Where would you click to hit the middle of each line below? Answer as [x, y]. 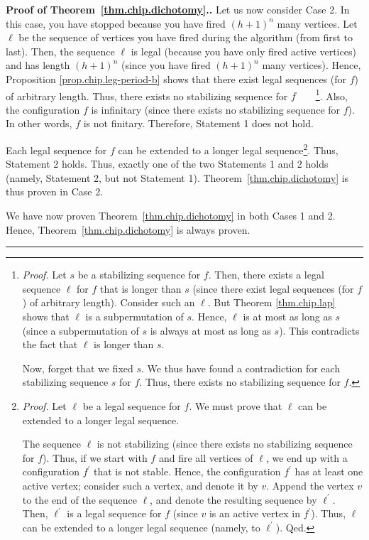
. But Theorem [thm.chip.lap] [271, 302]
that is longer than [141, 288]
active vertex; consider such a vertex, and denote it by [140, 485]
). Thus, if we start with [95, 457]
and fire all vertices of [206, 457]
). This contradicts [319, 330]
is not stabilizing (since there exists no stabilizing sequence [225, 444]
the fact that [50, 344]
